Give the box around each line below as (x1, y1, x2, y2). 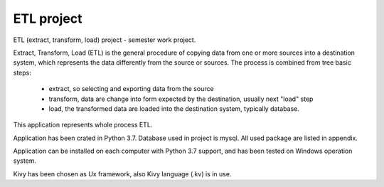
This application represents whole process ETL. (13, 121, 153, 129)
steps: (13, 68, 31, 77)
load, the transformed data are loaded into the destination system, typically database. (48, 104, 300, 113)
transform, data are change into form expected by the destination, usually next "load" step (48, 95, 314, 103)
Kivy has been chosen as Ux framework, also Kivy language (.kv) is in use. (13, 169, 232, 178)
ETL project (13, 11, 82, 26)
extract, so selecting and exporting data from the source (48, 85, 214, 93)
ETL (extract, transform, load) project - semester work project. (13, 36, 196, 44)
